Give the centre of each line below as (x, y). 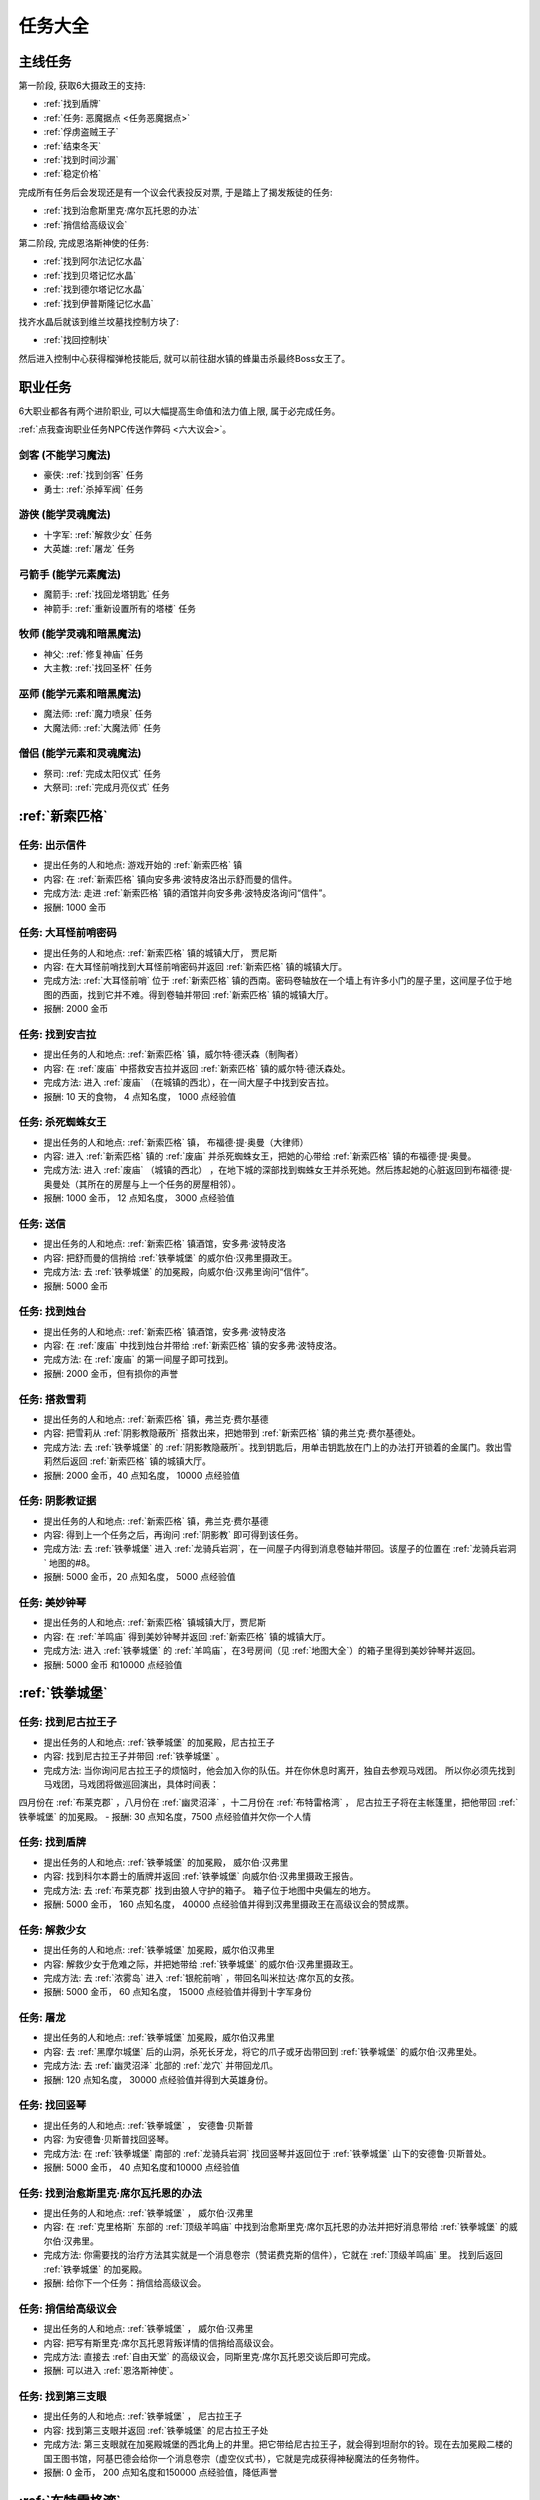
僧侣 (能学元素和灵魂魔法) (80, 753)
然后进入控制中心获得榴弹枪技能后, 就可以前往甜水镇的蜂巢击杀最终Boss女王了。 (184, 358)
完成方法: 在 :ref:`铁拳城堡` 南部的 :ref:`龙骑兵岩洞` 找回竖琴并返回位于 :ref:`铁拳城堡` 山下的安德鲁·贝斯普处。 (267, 2153)
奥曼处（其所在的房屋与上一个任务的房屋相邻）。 (142, 1184)
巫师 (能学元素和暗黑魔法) (80, 693)
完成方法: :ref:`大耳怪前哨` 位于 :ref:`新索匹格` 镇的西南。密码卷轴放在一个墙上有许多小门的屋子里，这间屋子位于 (273, 981)
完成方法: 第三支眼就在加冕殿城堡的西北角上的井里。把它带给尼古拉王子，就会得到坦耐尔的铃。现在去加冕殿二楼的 (278, 2444)
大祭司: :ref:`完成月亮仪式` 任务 (106, 787)
